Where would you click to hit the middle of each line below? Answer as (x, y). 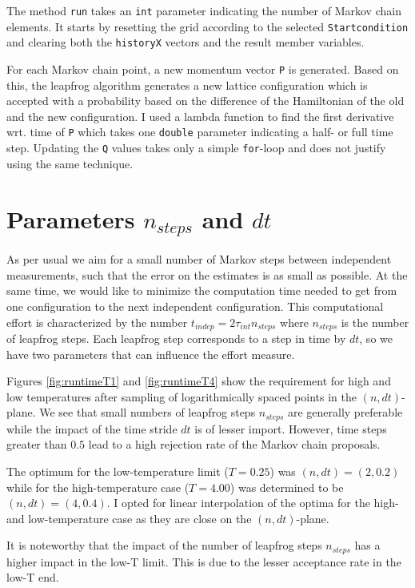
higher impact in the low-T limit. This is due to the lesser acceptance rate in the (204, 561)
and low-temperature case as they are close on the (129, 518)
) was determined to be (287, 487)
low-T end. (33, 577)
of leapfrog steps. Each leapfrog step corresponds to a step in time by (176, 338)
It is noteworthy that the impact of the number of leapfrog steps (164, 545)
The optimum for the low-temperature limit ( (118, 471)
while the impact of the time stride (92, 428)
